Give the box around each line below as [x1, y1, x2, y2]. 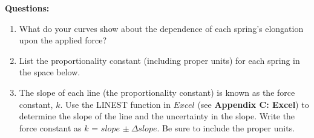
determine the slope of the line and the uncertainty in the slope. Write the [19, 110, 295, 122]
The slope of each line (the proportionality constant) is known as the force [19, 86, 295, 98]
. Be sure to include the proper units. [157, 121, 295, 134]
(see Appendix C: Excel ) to [197, 98, 309, 110]
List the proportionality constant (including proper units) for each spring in [19, 54, 300, 66]
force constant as [19, 121, 82, 134]
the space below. [19, 66, 80, 78]
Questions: [5, 2, 50, 14]
